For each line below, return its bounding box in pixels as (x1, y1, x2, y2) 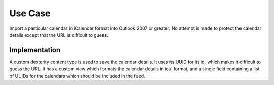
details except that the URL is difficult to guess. (9, 32, 109, 38)
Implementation (9, 46, 61, 54)
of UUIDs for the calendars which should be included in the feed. (9, 73, 145, 79)
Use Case (9, 8, 51, 19)
